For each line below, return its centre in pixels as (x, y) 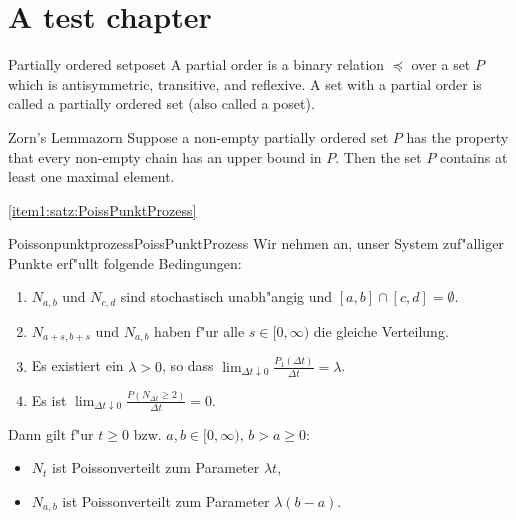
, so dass (188, 365)
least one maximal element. (91, 176)
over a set (441, 64)
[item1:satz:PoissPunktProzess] (102, 209)
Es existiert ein (77, 365)
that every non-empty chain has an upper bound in (165, 156)
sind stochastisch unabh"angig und (226, 296)
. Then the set (378, 156)
